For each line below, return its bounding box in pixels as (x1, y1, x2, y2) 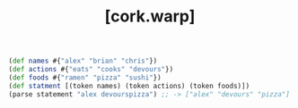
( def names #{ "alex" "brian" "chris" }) (8, 56, 158, 66)
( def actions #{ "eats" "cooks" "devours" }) (8, 65, 174, 74)
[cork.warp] (104, 6, 196, 27)
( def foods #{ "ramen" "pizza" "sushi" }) (8, 73, 162, 82)
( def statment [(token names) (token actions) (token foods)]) (8, 81, 250, 90)
